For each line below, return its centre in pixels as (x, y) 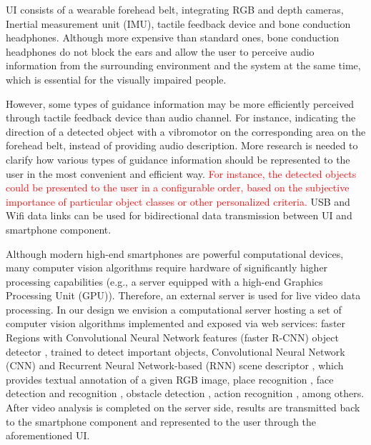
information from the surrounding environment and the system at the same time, (183, 65)
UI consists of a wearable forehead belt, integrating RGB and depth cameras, (175, 9)
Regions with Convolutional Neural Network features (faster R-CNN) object (172, 337)
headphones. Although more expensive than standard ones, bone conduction (173, 37)
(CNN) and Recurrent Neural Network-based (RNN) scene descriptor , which (175, 365)
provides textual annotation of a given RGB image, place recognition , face (170, 379)
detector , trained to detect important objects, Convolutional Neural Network (175, 351)
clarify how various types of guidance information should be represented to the (178, 159)
